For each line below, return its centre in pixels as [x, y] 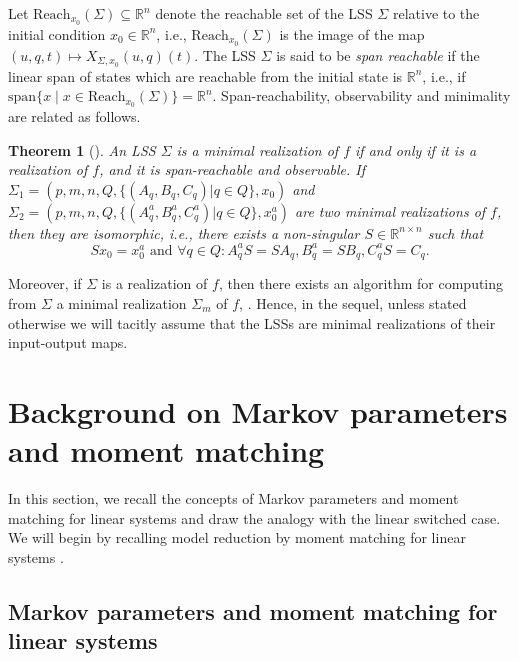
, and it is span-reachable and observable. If [232, 169]
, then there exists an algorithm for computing [361, 283]
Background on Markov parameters [258, 410]
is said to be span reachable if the [378, 54]
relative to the [436, 13]
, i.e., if [444, 75]
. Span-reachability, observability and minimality [361, 95]
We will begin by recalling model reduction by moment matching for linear [237, 537]
